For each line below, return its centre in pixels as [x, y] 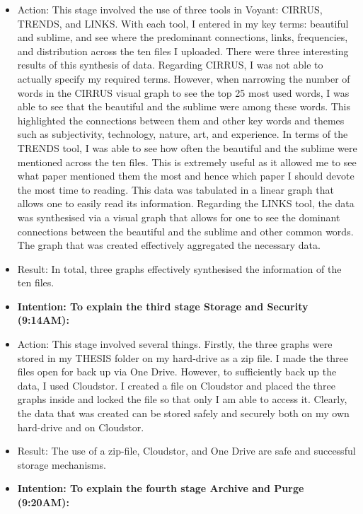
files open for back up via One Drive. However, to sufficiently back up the [177, 372]
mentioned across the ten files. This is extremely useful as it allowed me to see [187, 162]
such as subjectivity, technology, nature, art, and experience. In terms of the [183, 134]
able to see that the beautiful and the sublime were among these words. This [184, 106]
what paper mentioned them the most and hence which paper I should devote [186, 176]
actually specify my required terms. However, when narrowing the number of [184, 78]
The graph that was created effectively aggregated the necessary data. [169, 245]
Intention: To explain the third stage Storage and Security [163, 306]
